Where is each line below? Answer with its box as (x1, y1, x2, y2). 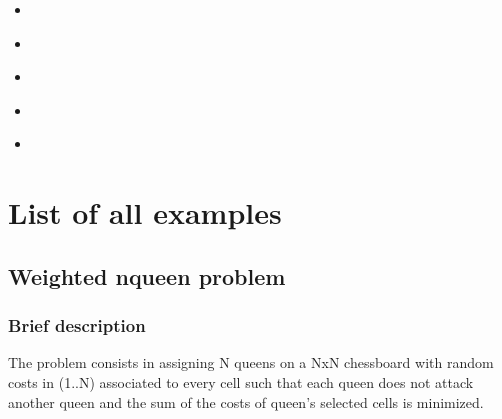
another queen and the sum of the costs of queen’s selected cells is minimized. (8, 391, 484, 412)
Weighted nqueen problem (8, 260, 286, 291)
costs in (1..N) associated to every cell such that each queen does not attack (8, 371, 474, 392)
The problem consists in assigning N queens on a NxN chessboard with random (8, 352, 494, 373)
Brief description (8, 313, 146, 338)
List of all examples (8, 192, 282, 233)
